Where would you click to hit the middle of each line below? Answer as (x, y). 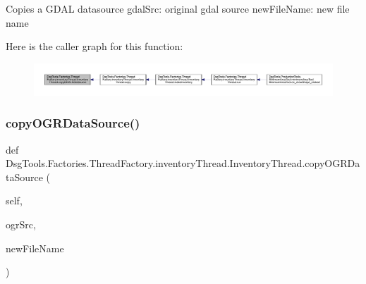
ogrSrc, (21, 224)
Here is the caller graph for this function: (94, 46)
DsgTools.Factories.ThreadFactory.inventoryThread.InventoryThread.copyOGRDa (183, 163)
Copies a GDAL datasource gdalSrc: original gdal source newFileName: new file (178, 8)
